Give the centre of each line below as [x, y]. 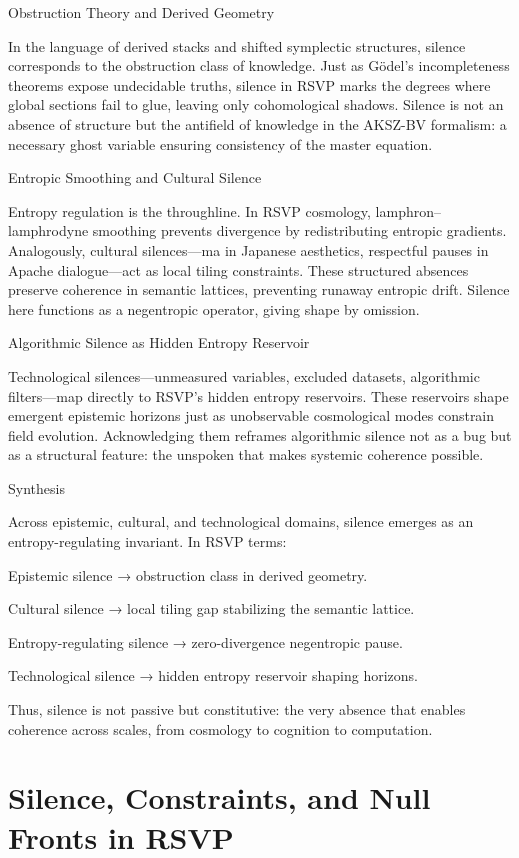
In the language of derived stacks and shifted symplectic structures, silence [237, 45]
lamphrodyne [48, 230]
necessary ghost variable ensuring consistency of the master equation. [220, 143]
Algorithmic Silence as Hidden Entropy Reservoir [159, 342]
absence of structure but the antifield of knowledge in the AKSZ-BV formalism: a [257, 123]
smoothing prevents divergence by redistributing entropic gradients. [299, 230]
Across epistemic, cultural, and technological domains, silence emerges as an [241, 521]
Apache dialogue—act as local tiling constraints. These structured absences [238, 269]
